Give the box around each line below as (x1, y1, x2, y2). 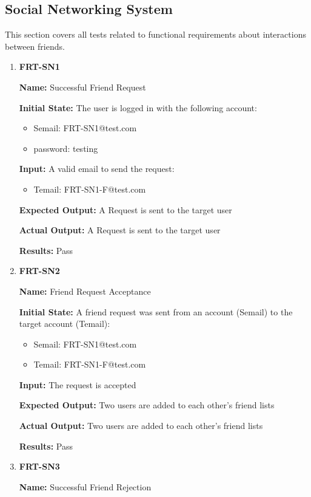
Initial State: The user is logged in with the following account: (19, 101, 257, 114)
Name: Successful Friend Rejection (19, 480, 152, 493)
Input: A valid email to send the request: (19, 162, 175, 175)
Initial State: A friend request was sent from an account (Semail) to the (19, 305, 293, 318)
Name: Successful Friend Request (19, 80, 146, 93)
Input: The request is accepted (19, 378, 136, 391)
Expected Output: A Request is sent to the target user (19, 203, 232, 216)
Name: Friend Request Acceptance (19, 284, 151, 297)
